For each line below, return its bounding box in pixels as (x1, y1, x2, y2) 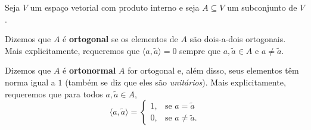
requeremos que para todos (5, 87, 103, 100)
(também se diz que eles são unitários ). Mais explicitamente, (65, 75, 286, 88)
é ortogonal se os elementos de (63, 33, 178, 45)
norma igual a (5, 75, 55, 88)
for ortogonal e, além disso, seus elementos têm (127, 64, 299, 77)
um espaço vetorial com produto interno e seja (30, 1, 200, 13)
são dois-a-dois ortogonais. (189, 33, 286, 45)
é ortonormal (63, 64, 116, 77)
